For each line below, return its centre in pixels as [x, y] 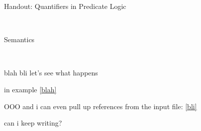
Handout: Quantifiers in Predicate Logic [65, 6]
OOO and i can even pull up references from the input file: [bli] [100, 106]
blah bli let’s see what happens [51, 73]
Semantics [19, 39]
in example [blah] [30, 89]
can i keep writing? [33, 123]
